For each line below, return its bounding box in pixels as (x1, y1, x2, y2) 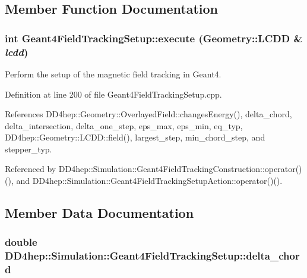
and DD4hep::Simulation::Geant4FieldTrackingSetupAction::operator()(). (16, 174, 283, 187)
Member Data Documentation (5, 204, 194, 222)
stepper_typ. (5, 142, 52, 155)
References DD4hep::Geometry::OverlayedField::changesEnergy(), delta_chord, (5, 108, 292, 120)
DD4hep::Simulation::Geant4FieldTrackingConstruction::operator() (58, 163, 302, 175)
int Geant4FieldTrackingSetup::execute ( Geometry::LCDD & (5, 30, 303, 45)
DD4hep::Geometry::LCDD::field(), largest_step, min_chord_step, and (5, 131, 265, 143)
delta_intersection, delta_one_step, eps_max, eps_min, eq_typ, (5, 119, 243, 132)
